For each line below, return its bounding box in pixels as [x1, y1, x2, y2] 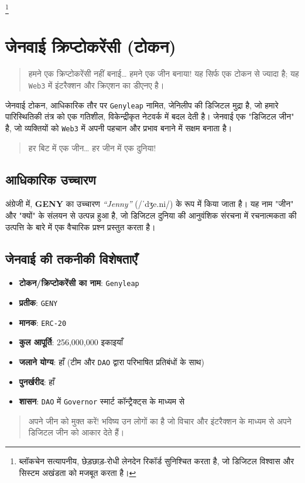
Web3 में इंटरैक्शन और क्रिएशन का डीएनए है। [28, 79, 165, 91]
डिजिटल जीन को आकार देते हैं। [28, 426, 125, 438]
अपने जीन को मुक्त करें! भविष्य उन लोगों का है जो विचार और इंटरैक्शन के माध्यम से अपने [28, 414, 292, 427]
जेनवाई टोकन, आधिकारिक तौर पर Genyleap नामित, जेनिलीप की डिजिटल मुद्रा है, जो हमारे [5, 98, 279, 111]
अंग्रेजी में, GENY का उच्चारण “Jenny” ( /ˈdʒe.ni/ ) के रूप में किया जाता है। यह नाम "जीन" [5, 198, 294, 210]
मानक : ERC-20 [19, 316, 67, 328]
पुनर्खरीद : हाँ [19, 375, 55, 387]
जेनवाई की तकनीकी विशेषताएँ [5, 249, 138, 267]
